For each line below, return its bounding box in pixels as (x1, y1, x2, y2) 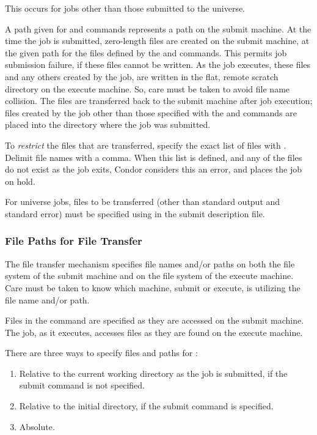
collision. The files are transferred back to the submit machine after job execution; (5, 94, 313, 107)
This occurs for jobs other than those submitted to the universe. (5, 2, 246, 14)
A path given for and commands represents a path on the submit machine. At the (5, 22, 312, 35)
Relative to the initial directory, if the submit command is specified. (19, 400, 274, 412)
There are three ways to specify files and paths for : (5, 346, 198, 359)
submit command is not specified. (19, 379, 145, 392)
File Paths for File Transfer (5, 233, 142, 248)
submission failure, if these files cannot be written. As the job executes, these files (5, 58, 311, 71)
